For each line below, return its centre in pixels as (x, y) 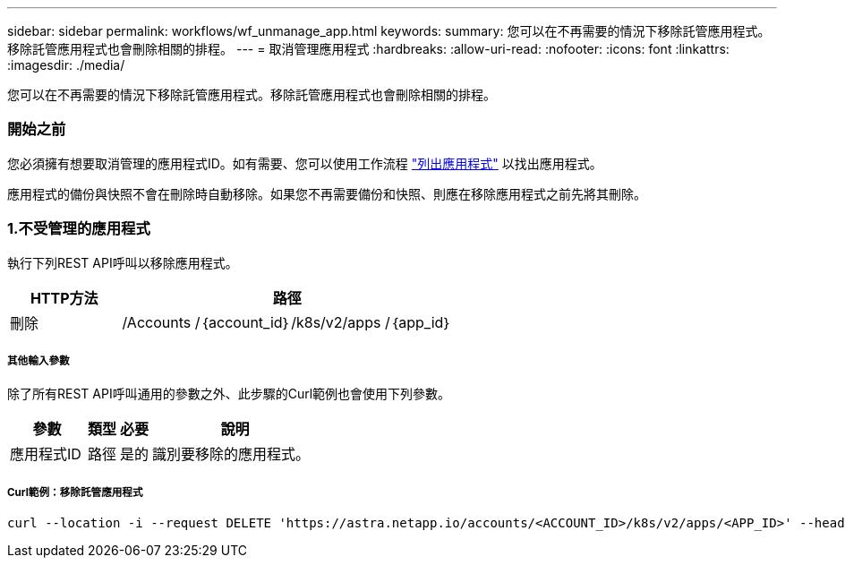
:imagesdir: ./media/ (66, 65)
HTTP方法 (64, 298)
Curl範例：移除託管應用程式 (75, 492)
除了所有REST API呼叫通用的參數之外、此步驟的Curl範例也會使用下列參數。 (229, 394)
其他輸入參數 (38, 360)
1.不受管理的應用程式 (79, 229)
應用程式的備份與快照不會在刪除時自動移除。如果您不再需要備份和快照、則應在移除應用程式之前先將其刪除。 (327, 193)
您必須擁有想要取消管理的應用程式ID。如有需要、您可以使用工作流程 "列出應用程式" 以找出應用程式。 (305, 163)
